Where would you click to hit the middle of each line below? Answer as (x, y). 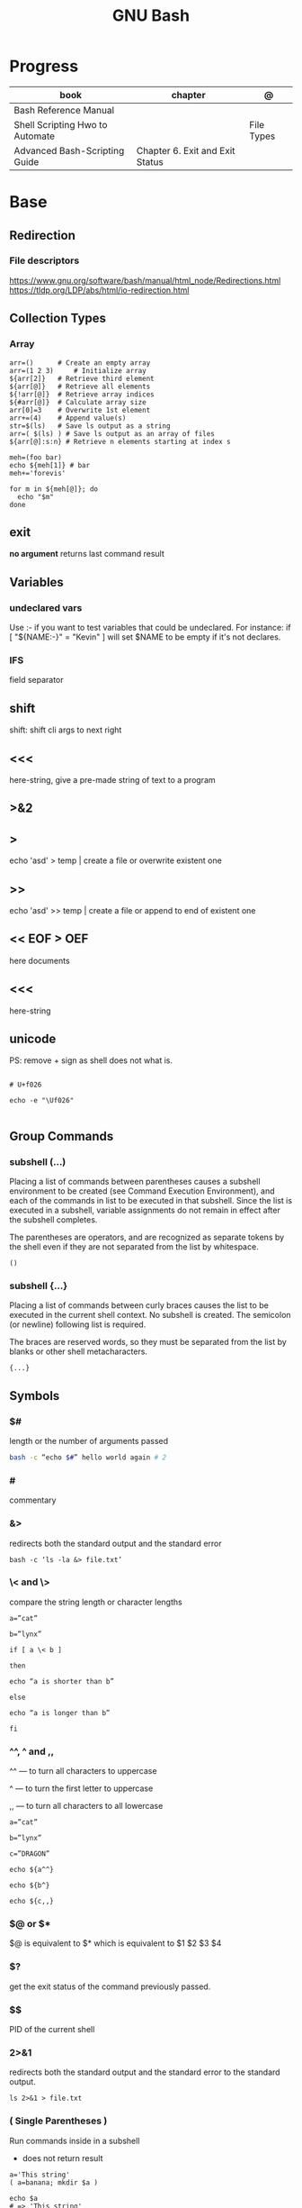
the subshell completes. (53, 1220)
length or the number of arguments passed (89, 1441)
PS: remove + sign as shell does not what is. (91, 1060)
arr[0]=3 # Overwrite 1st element (80, 410)
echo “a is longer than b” (60, 1713)
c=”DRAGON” (30, 1854)
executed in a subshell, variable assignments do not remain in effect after (145, 1210)
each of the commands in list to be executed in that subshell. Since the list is (151, 1201)
